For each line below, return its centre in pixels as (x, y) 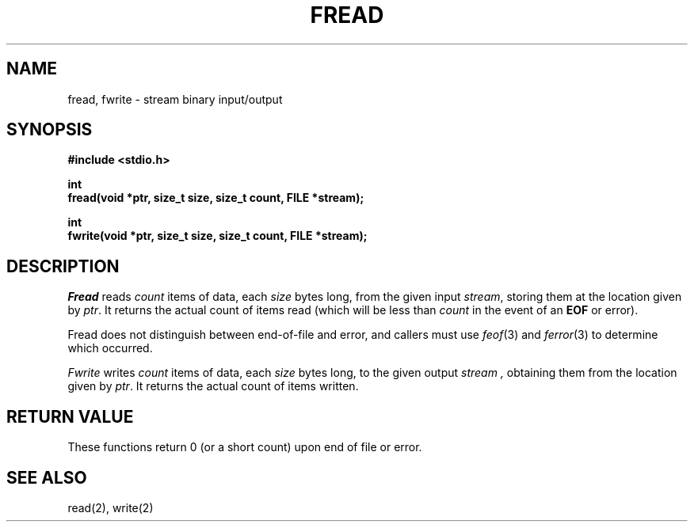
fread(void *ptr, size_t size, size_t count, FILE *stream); (216, 198)
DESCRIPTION (63, 266)
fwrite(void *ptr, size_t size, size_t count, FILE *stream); (217, 236)
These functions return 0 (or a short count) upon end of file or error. (245, 447)
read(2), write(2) (111, 507)
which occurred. (110, 348)
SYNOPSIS (50, 130)
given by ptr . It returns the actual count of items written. (213, 386)
